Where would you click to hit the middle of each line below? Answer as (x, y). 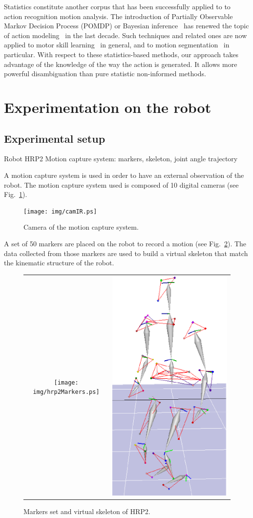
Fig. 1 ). (16, 194)
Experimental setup (55, 138)
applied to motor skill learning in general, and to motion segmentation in (117, 45)
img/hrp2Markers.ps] (66, 392)
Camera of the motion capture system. (81, 227)
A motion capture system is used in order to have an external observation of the (124, 175)
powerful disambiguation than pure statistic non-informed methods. (105, 74)
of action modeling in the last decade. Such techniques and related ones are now (126, 35)
